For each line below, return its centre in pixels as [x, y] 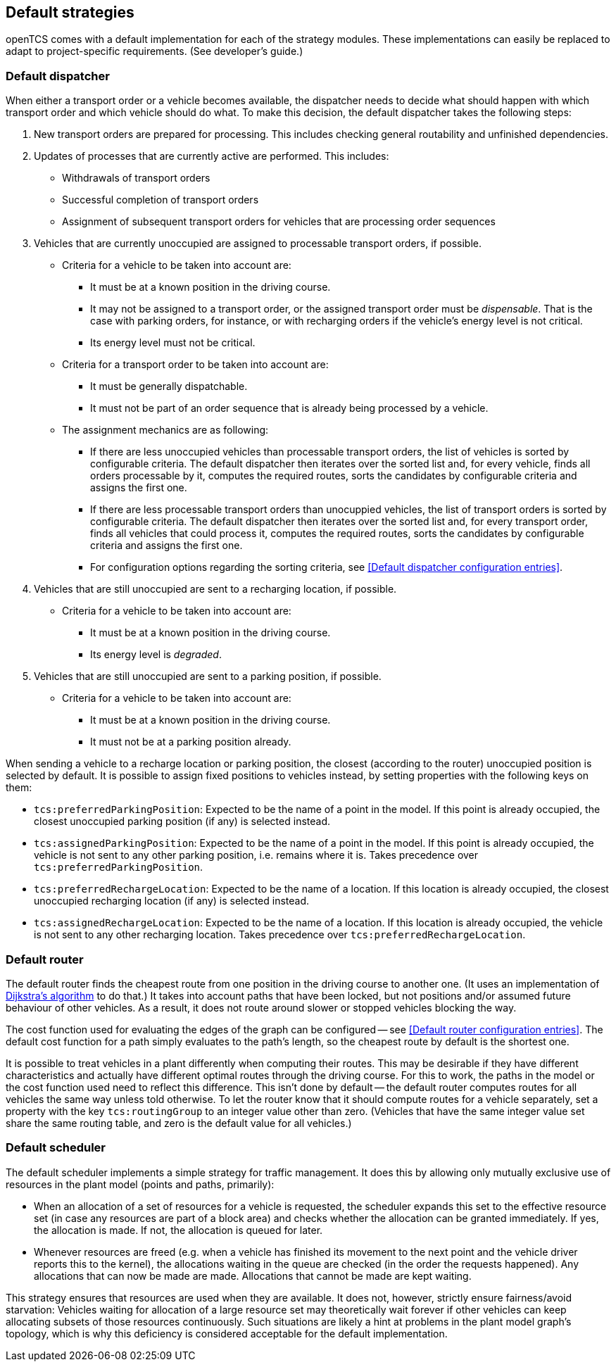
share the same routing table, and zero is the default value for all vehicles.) [179, 1123]
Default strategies [70, 12]
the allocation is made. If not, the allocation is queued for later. [178, 1230]
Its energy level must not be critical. [173, 343]
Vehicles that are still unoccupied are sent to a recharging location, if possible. [215, 589]
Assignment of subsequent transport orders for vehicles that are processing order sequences [279, 222]
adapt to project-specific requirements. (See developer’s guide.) [155, 51]
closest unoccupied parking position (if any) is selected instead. [182, 821]
